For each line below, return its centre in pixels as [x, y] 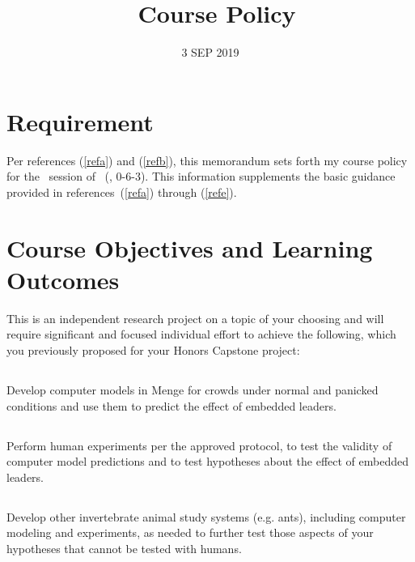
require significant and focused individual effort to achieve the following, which [201, 334]
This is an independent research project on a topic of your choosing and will [195, 318]
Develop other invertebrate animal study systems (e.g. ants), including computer [206, 516]
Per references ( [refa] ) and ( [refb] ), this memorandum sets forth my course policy [207, 160]
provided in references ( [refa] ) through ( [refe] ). [122, 192]
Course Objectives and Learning [190, 247]
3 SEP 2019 [210, 52]
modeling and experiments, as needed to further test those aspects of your [190, 532]
